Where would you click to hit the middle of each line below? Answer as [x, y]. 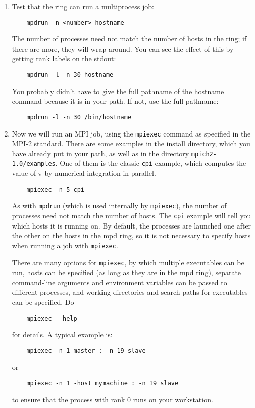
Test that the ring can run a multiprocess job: [83, 6]
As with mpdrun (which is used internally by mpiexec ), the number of [119, 206]
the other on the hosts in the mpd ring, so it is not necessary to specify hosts [131, 235]
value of [24, 173]
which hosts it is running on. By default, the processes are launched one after [132, 225]
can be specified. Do [43, 302]
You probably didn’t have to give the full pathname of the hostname [118, 91]
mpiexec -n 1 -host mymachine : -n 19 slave [103, 383]
